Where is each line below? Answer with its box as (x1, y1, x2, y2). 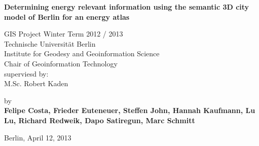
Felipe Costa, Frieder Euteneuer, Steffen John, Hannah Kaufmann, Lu (4, 105, 255, 116)
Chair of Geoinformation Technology (4, 58, 118, 68)
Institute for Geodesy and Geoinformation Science (4, 48, 160, 59)
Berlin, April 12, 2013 (4, 132, 71, 142)
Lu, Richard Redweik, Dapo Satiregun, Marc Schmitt (4, 115, 195, 125)
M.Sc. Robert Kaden (4, 78, 68, 89)
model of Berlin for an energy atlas (4, 11, 130, 22)
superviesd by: (4, 68, 49, 79)
